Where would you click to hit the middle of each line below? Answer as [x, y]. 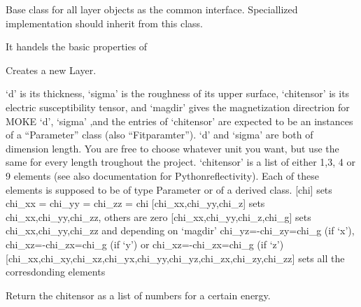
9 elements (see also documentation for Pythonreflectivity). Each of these [162, 175]
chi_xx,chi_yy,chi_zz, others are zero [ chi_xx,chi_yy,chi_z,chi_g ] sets [158, 216]
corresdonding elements [56, 272]
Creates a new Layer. [51, 70]
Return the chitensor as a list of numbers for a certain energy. [138, 295]
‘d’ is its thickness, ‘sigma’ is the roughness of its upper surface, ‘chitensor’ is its [178, 93]
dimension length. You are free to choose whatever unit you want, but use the [172, 148]
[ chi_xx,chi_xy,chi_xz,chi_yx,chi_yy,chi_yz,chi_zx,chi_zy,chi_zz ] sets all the [175, 258]
